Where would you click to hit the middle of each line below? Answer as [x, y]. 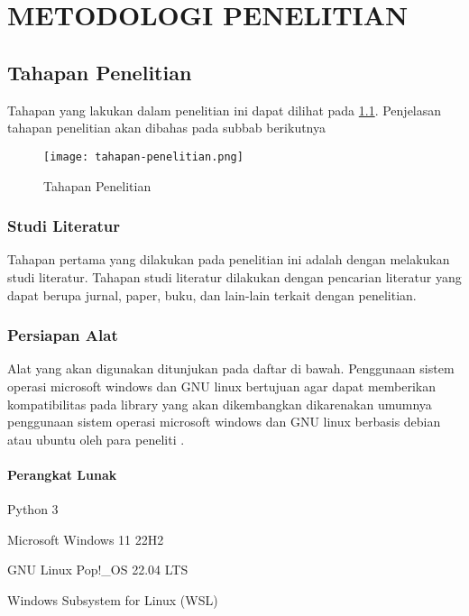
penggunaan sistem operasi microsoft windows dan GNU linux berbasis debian [224, 422]
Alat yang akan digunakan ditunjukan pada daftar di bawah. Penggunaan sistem [231, 368]
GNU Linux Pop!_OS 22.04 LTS [98, 570]
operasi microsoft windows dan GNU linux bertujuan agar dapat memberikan [222, 386]
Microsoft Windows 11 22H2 [86, 539]
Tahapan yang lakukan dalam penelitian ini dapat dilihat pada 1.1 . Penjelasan [225, 110]
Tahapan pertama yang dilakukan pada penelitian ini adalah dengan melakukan [229, 259]
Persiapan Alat [63, 335]
